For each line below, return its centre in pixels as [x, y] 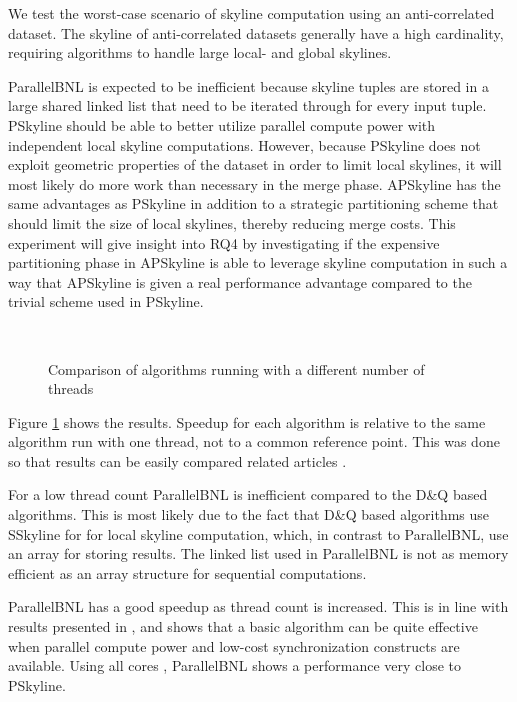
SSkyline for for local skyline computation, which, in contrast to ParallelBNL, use [258, 533]
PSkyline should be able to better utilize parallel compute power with [222, 124]
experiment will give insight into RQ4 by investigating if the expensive [224, 242]
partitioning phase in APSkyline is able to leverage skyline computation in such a [258, 262]
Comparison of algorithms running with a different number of [236, 368]
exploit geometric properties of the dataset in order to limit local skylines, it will [255, 164]
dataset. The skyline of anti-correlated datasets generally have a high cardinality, [256, 32]
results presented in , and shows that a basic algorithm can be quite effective [243, 626]
